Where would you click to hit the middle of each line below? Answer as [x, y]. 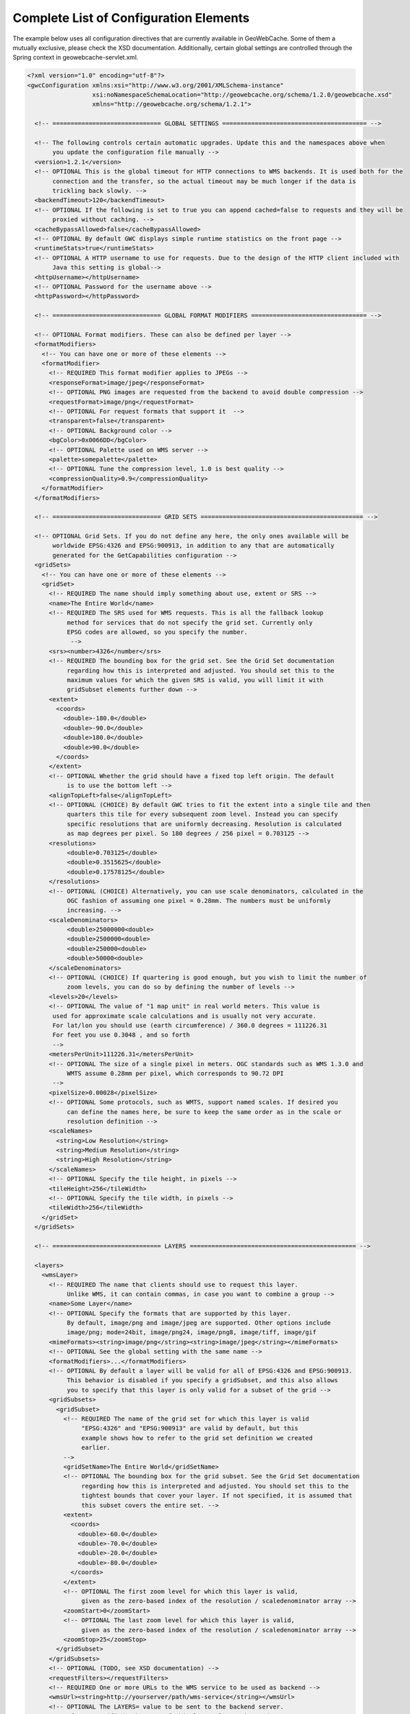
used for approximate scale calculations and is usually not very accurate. [184, 1016]
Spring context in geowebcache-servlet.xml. [75, 58]
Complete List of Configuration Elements [131, 18]
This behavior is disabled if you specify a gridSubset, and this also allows [203, 1380]
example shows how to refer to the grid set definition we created [197, 1438]
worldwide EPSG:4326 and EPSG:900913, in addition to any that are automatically [194, 546]
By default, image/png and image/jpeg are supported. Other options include [199, 1323]
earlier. [96, 1448]
